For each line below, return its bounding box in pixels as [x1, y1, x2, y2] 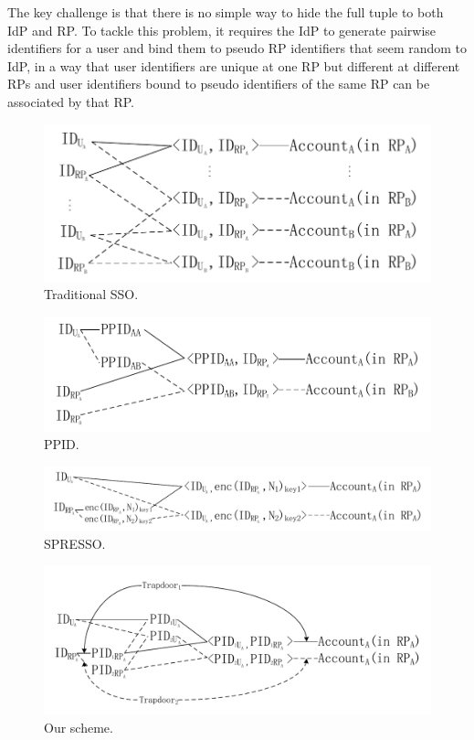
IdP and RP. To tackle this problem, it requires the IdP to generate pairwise [7, 20, 437, 39]
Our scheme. [44, 718, 113, 737]
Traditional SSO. [44, 284, 139, 304]
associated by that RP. [7, 91, 134, 111]
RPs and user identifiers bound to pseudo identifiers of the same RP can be [7, 74, 430, 93]
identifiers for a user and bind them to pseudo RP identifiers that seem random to [7, 38, 468, 58]
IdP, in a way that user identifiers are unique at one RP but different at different [7, 56, 460, 75]
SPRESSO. [44, 534, 106, 552]
